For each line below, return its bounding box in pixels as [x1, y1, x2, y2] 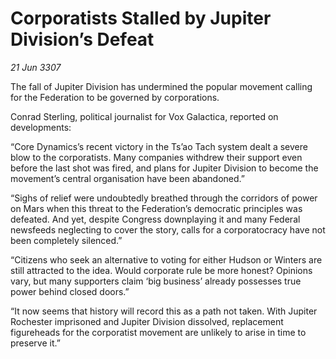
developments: [10, 121, 72, 133]
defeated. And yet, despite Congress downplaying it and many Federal [10, 213, 301, 225]
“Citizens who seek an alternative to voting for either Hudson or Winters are [10, 253, 323, 266]
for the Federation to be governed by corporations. [10, 91, 220, 103]
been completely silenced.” [10, 234, 123, 246]
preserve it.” [10, 337, 61, 349]
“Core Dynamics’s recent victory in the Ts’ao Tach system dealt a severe [10, 140, 308, 152]
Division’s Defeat [10, 28, 155, 51]
